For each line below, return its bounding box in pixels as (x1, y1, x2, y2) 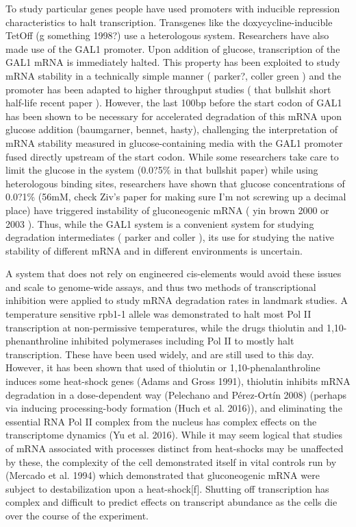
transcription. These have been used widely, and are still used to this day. (5, 347, 314, 361)
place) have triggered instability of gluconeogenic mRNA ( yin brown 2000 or (5, 202, 329, 217)
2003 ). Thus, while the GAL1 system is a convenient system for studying (5, 216, 314, 231)
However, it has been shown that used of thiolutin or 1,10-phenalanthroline (5, 360, 320, 375)
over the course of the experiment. (5, 508, 149, 522)
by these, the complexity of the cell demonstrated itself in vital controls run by (5, 454, 337, 469)
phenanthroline (5, 333, 68, 348)
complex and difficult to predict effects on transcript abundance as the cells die (5, 495, 338, 509)
